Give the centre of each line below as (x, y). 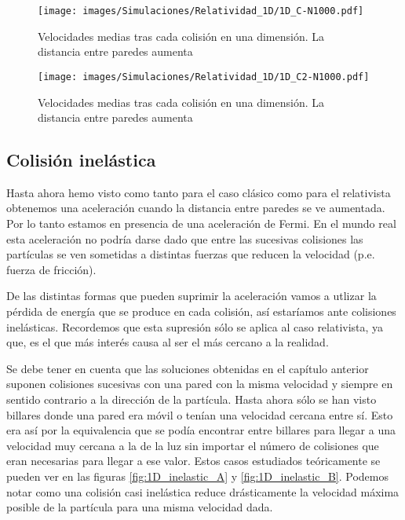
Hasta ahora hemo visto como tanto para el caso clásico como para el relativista (199, 192)
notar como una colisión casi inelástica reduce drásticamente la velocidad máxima (203, 491)
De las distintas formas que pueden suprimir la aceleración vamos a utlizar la (192, 296)
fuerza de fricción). (51, 269)
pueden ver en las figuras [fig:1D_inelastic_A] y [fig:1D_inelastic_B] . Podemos (197, 476)
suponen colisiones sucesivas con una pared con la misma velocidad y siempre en (200, 384)
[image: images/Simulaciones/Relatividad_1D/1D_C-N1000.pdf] (201, 11)
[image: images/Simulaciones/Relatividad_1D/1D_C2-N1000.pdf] (204, 77)
